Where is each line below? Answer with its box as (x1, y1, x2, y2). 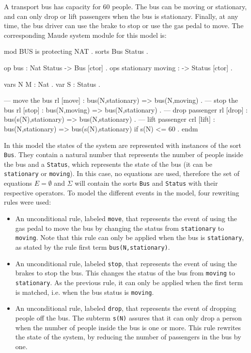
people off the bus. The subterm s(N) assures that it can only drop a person (15, 312, 242, 322)
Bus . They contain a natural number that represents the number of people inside (4, 149, 243, 160)
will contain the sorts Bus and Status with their (75, 178, 218, 188)
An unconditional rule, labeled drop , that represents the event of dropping (15, 303, 236, 313)
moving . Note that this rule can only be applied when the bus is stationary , (15, 232, 244, 242)
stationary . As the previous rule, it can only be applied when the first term (15, 277, 243, 287)
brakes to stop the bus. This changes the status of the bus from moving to (15, 268, 235, 278)
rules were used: (4, 197, 51, 207)
